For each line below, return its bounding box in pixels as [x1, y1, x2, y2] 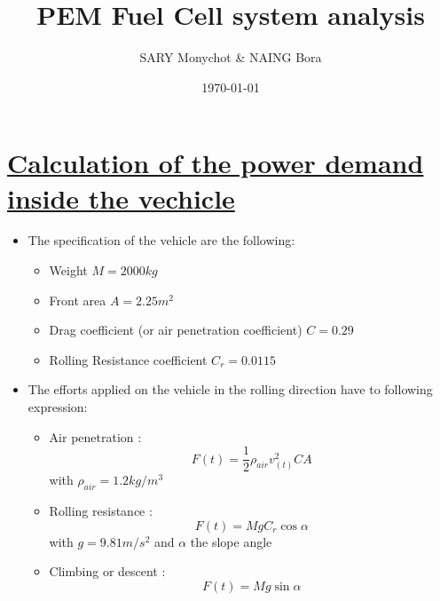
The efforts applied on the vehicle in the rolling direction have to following [27, 380, 433, 399]
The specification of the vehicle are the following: [27, 231, 295, 249]
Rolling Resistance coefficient [49, 350, 208, 368]
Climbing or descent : [49, 562, 166, 581]
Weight [49, 261, 88, 280]
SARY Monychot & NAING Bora [139, 48, 322, 67]
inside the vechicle [7, 179, 235, 216]
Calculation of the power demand [7, 145, 424, 181]
